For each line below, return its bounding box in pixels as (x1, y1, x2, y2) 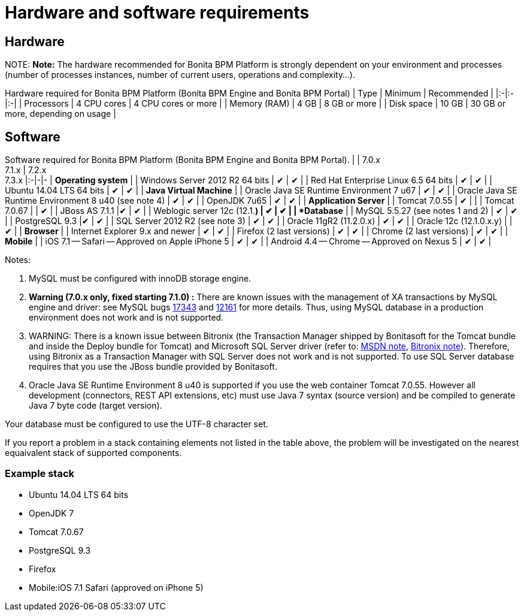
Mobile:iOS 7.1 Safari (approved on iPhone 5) (29, 582, 204, 593)
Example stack (5, 467, 75, 480)
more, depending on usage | (5, 108, 116, 119)
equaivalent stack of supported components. (5, 448, 182, 458)
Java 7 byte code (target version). (29, 400, 162, 411)
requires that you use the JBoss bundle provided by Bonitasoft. (29, 361, 277, 372)
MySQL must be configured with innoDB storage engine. (29, 273, 252, 284)
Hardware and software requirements (5, 2, 310, 23)
